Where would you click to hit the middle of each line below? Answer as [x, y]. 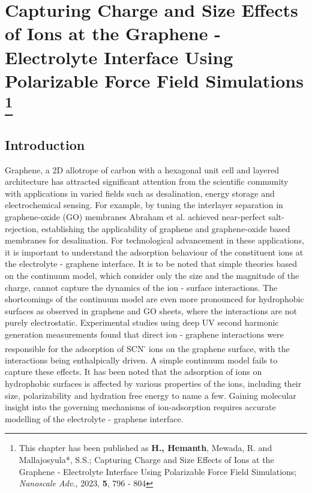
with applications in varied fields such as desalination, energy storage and [140, 193]
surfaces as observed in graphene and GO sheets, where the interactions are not [151, 310]
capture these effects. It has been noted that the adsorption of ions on [133, 372]
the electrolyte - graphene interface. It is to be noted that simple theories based [151, 264]
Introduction [45, 144]
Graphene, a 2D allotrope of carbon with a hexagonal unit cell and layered [142, 169]
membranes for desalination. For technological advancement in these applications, [154, 240]
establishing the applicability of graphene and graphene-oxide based [166, 228]
